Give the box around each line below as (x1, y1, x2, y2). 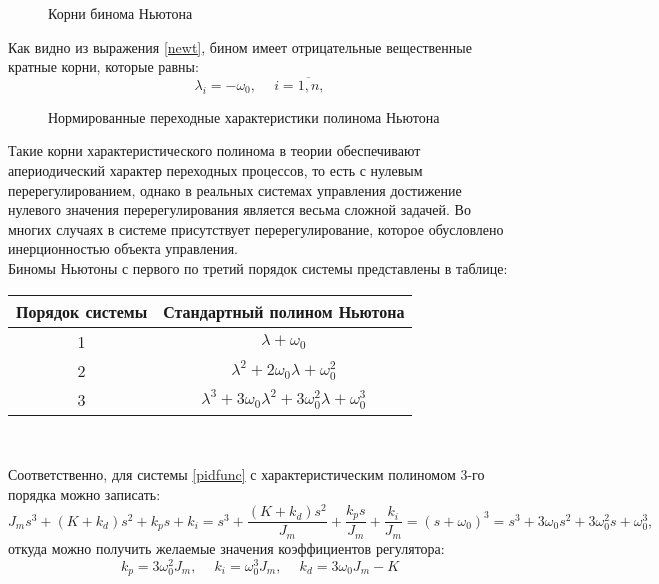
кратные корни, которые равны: (8, 56, 199, 77)
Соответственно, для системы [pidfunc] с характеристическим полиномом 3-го (8, 464, 485, 485)
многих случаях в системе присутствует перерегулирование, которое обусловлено (8, 218, 504, 239)
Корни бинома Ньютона (48, 3, 193, 23)
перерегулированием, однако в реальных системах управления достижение (8, 179, 462, 200)
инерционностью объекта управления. (8, 238, 239, 259)
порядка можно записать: (8, 483, 161, 504)
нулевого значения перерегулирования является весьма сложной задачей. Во (8, 199, 471, 220)
